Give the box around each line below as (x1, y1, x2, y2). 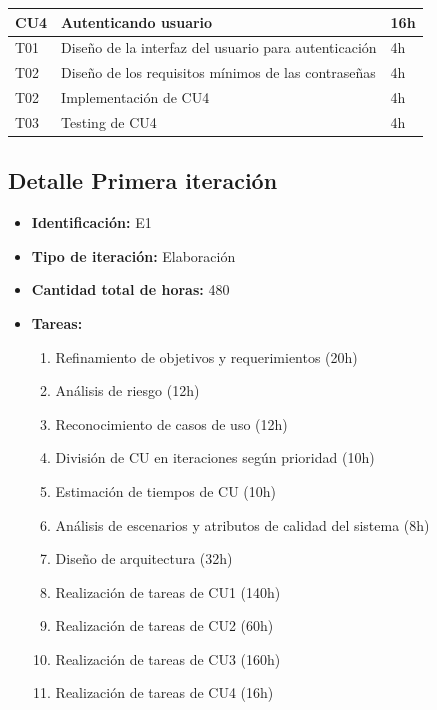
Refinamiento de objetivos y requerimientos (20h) (55, 346, 358, 367)
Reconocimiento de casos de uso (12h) (55, 413, 288, 434)
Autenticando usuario (61, 11, 213, 32)
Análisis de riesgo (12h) (55, 380, 200, 401)
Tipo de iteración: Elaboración (31, 245, 236, 266)
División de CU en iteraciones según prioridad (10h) (55, 447, 375, 468)
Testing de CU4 (61, 111, 157, 132)
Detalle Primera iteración (8, 165, 278, 196)
